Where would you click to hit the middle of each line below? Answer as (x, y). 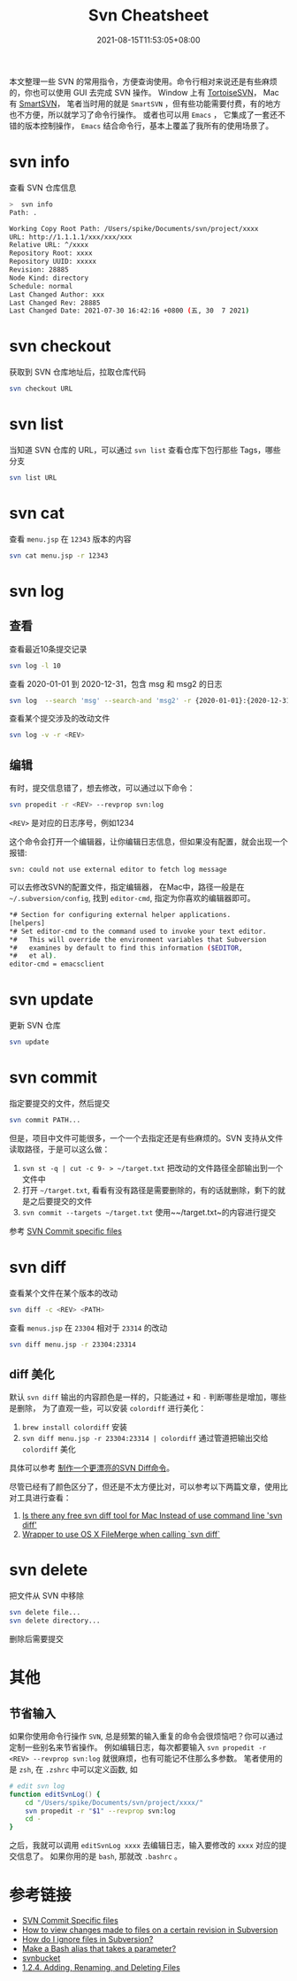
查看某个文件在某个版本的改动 (63, 1292)
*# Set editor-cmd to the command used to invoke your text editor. (138, 931)
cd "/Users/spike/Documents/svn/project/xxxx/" (114, 1802)
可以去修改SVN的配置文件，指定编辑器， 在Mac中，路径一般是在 (127, 887)
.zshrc (57, 1770)
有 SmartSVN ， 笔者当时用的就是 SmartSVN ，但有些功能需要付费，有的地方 (145, 104)
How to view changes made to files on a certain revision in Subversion (150, 1930)
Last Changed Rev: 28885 (55, 303)
